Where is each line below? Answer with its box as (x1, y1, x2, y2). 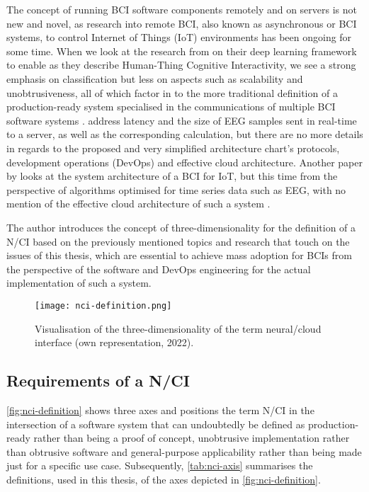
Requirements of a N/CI (6, 370, 190, 391)
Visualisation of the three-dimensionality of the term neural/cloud (35, 321, 322, 336)
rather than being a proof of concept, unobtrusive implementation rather (33, 430, 350, 445)
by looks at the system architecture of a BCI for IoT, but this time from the (6, 168, 338, 183)
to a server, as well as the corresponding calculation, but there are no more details (6, 127, 363, 142)
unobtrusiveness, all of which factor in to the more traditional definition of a (6, 85, 338, 100)
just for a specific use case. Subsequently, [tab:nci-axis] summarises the (6, 458, 313, 473)
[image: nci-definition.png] (35, 300, 172, 311)
